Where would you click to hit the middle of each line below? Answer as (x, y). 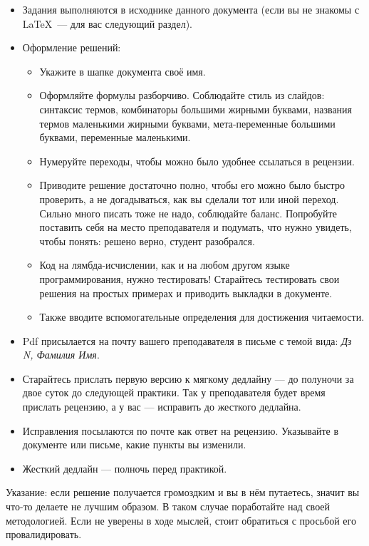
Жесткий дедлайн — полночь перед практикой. (125, 468)
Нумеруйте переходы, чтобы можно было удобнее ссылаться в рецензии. (197, 161)
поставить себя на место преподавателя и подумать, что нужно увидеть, (196, 227)
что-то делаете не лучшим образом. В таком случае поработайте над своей (168, 506)
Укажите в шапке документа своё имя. (123, 71)
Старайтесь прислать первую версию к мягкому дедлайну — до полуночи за (188, 378)
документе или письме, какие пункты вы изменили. (134, 444)
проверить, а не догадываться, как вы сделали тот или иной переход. (189, 199)
